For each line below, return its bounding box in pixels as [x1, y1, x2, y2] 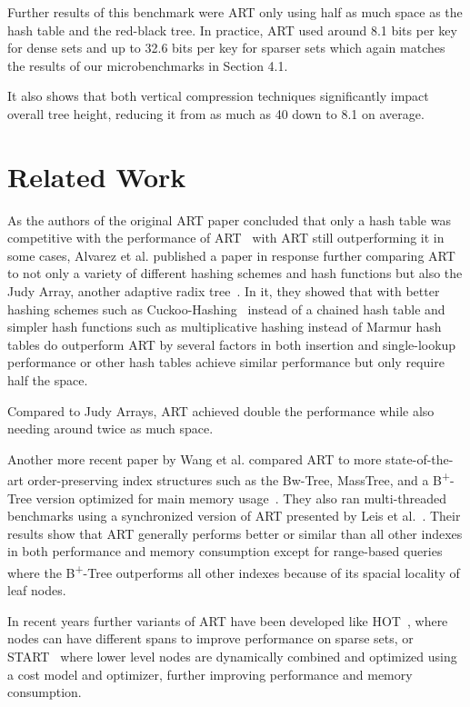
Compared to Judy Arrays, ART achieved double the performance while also [7, 401, 435, 420]
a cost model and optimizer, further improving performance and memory [7, 664, 413, 683]
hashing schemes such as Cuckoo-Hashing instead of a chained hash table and [7, 299, 445, 318]
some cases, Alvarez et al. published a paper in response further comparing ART [7, 245, 455, 264]
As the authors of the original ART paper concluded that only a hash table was [7, 210, 451, 229]
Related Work [7, 157, 186, 194]
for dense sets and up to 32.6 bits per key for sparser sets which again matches [7, 38, 445, 57]
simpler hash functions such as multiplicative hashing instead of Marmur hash [7, 317, 442, 336]
